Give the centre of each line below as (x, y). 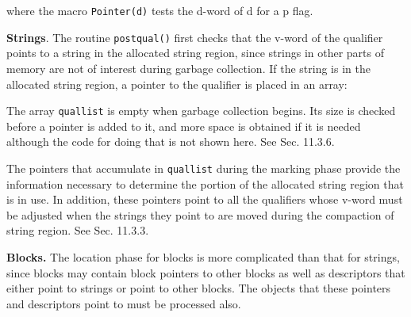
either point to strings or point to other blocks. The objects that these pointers (199, 288)
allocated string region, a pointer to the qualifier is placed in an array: (177, 84)
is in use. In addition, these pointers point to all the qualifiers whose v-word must (205, 199)
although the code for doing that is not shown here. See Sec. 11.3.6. (171, 141)
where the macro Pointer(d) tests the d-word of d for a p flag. (160, 10)
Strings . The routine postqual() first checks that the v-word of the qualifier (195, 37)
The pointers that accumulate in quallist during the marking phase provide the (204, 168)
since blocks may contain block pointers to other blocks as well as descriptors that (206, 272)
